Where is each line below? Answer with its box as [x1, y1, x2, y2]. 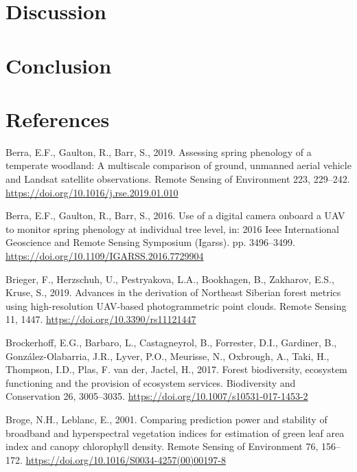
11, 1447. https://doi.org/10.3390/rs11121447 [5, 312, 196, 326]
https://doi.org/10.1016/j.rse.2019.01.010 [5, 185, 178, 199]
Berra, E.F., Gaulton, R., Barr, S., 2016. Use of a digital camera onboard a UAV [5, 208, 345, 223]
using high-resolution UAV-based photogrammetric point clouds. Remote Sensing [5, 298, 347, 313]
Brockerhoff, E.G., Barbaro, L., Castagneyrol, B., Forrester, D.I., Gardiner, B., [5, 335, 337, 349]
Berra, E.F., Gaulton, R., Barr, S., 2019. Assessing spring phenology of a [5, 144, 312, 159]
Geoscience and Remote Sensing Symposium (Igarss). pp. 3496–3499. [5, 235, 295, 249]
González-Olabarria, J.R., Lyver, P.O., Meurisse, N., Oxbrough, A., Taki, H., [5, 348, 330, 363]
